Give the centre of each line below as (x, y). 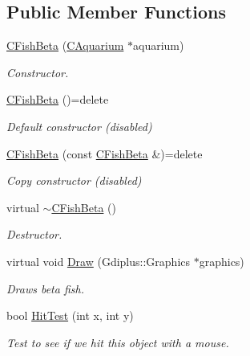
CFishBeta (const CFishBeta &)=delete (105, 153)
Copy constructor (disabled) (74, 180)
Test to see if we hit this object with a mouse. (118, 342)
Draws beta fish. (45, 288)
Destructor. (34, 234)
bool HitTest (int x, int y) (70, 315)
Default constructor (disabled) (79, 126)
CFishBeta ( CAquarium (65, 45)
